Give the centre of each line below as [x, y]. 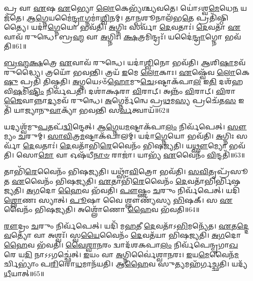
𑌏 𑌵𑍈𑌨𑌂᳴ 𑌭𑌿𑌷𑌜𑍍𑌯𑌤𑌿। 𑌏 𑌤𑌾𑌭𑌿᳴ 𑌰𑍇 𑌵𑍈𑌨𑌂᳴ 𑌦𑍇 [99, 181]
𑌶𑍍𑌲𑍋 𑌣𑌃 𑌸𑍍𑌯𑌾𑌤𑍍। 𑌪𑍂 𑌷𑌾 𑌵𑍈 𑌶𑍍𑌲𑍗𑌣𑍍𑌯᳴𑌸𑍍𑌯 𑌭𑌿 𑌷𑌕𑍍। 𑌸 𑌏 [118, 200]
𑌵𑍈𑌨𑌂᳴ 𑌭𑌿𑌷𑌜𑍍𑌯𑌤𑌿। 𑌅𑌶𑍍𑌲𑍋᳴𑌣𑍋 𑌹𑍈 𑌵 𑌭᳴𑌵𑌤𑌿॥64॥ [102, 209]
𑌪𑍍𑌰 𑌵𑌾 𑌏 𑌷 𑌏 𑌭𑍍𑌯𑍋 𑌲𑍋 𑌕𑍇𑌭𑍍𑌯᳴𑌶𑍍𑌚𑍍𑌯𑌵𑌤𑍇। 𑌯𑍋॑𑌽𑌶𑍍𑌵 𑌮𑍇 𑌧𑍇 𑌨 [121, 8]
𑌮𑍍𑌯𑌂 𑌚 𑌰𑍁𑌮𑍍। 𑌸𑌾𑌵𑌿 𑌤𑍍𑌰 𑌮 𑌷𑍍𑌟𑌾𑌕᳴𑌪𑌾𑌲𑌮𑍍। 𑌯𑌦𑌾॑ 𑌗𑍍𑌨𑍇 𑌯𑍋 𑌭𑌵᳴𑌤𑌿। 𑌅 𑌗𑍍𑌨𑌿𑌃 [119, 136]
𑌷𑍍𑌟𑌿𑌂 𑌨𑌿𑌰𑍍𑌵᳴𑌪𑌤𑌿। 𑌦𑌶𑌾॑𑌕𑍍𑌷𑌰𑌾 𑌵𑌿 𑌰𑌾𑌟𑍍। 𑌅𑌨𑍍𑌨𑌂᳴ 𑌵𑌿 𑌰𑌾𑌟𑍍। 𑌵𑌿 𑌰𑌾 [132, 91]
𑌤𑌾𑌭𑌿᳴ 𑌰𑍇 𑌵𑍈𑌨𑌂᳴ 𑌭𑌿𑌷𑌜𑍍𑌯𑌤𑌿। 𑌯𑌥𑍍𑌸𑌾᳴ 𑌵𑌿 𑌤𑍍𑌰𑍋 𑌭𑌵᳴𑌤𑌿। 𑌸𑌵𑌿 [106, 171]
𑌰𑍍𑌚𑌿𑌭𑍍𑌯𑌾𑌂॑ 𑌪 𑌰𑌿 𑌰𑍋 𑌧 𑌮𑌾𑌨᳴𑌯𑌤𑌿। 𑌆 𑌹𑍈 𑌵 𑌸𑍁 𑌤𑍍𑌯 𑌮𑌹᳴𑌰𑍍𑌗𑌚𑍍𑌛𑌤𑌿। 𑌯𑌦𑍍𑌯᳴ [126, 264]
